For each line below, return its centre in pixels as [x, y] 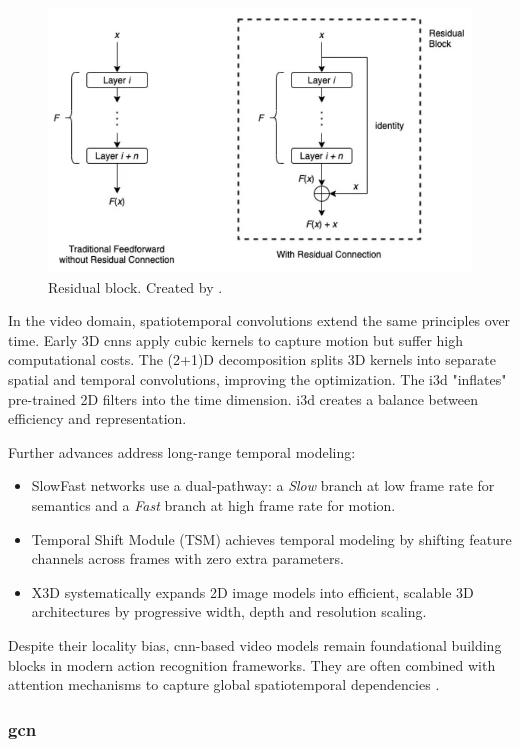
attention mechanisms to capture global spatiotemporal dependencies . [224, 684]
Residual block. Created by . [135, 286]
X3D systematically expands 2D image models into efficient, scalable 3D [252, 591]
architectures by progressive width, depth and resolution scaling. [229, 611]
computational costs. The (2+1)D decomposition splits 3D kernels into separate [252, 359]
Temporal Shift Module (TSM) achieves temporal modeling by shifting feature [271, 538]
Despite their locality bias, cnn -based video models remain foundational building [255, 644]
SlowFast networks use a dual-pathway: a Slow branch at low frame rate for [263, 485]
